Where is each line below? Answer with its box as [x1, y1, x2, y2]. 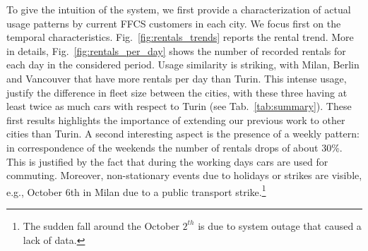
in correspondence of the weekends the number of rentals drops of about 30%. [6, 140, 343, 154]
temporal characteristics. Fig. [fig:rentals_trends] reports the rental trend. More [6, 30, 354, 44]
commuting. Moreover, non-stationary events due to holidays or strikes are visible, [6, 168, 362, 183]
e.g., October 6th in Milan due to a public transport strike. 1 [6, 182, 266, 199]
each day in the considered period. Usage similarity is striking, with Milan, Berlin [6, 57, 360, 72]
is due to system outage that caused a [198, 218, 362, 233]
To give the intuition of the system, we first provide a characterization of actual [6, 2, 351, 16]
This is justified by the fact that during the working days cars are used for [6, 154, 328, 169]
